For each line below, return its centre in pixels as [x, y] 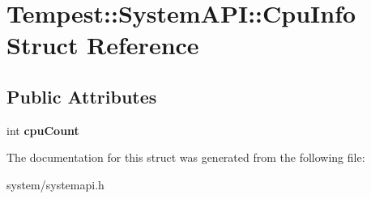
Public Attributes [82, 96]
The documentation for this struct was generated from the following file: [186, 157]
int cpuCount [43, 130]
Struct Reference [103, 45]
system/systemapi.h [55, 184]
